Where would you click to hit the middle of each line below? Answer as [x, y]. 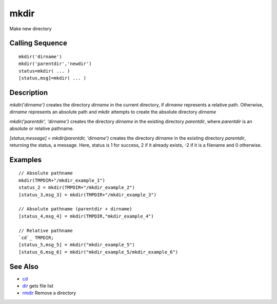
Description [29, 92]
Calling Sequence [38, 43]
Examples [26, 159]
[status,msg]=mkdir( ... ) [53, 78]
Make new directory [31, 29]
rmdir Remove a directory [49, 293]
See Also [24, 266]
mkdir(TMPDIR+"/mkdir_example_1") [62, 180]
